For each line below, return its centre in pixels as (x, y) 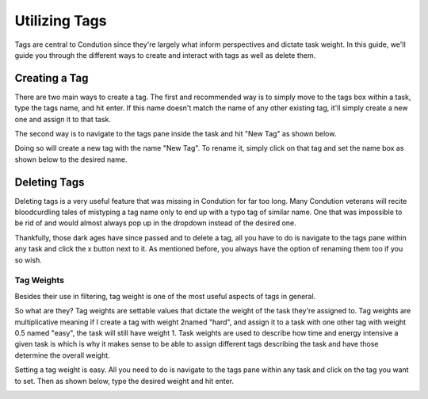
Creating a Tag (52, 78)
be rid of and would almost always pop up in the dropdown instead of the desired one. (155, 223)
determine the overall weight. (62, 355)
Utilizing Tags (61, 21)
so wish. (29, 260)
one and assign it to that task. (63, 119)
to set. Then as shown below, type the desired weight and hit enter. (124, 381)
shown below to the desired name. (71, 159)
